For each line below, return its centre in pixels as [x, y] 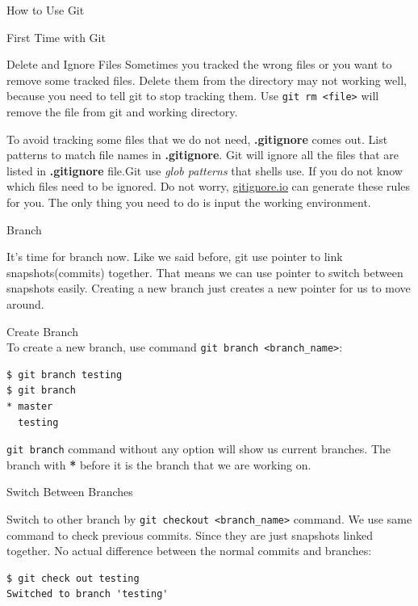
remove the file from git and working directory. [122, 112]
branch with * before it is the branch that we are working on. [159, 464]
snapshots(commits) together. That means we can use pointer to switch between [205, 272]
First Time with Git [56, 37]
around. [25, 303]
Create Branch [42, 331]
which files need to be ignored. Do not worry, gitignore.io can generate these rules [209, 186]
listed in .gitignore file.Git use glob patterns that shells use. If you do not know [205, 170]
